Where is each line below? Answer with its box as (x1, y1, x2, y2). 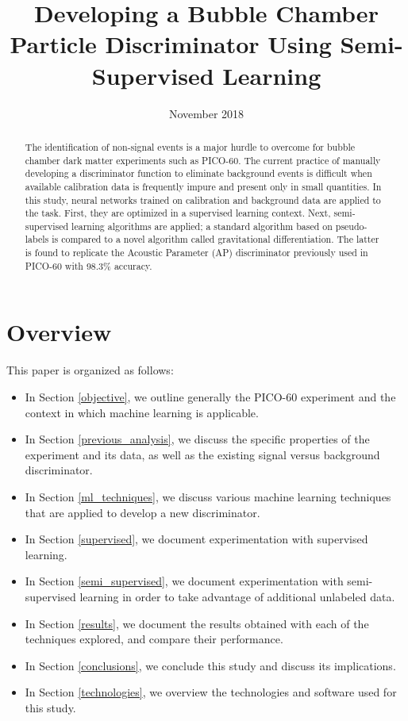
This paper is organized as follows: (6, 362, 174, 378)
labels (25, 232, 49, 246)
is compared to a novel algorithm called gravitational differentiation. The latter (52, 232, 379, 246)
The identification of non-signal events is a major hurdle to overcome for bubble (25, 140, 355, 153)
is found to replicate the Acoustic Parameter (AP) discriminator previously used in (25, 246, 368, 259)
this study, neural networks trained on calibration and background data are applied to (25, 193, 381, 206)
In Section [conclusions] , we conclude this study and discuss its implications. (25, 657, 396, 673)
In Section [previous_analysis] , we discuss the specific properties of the (25, 431, 370, 447)
